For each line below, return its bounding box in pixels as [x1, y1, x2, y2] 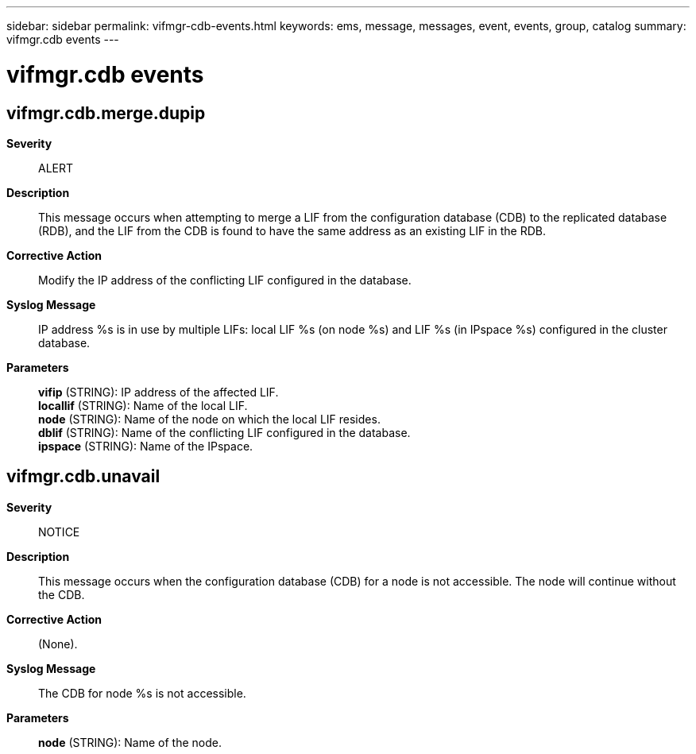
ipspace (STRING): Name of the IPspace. [38, 439, 253, 453]
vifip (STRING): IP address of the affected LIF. [38, 385, 279, 399]
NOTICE [38, 524, 80, 539]
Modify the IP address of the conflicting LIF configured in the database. [38, 273, 412, 287]
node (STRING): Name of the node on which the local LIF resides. [38, 412, 381, 426]
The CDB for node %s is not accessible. [38, 686, 246, 700]
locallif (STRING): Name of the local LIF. [38, 398, 248, 412]
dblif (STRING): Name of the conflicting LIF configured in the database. [38, 425, 411, 439]
